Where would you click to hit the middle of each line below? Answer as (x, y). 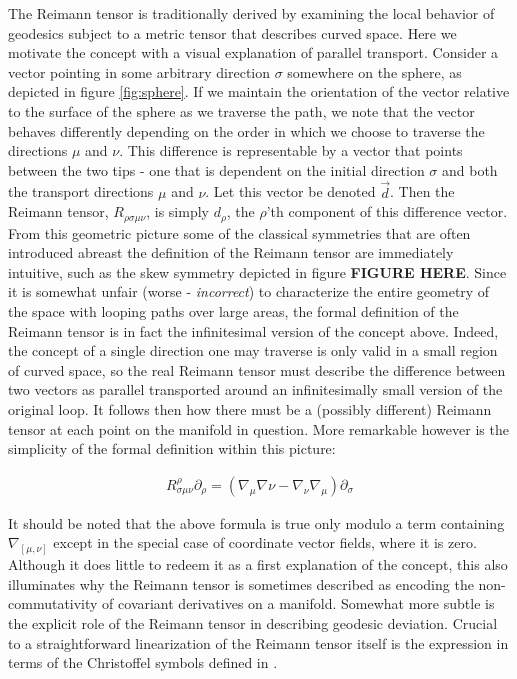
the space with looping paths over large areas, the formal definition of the (233, 310)
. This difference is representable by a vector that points (291, 150)
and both (470, 169)
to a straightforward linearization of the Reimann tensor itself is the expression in (258, 642)
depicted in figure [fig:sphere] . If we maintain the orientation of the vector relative (259, 91)
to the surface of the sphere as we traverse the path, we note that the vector (241, 110)
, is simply (177, 211)
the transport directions (81, 191)
